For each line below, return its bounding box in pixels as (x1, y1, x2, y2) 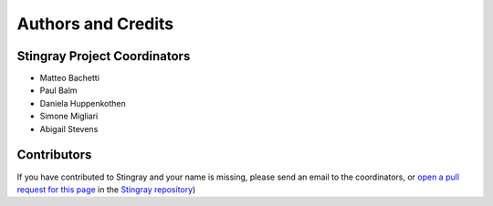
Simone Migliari (39, 110, 99, 122)
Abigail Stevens (39, 123, 99, 134)
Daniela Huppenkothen (39, 98, 127, 108)
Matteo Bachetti (39, 73, 100, 84)
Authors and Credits (16, 14, 174, 34)
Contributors (16, 147, 92, 163)
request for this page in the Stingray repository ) (16, 183, 196, 195)
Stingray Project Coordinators (16, 48, 191, 64)
